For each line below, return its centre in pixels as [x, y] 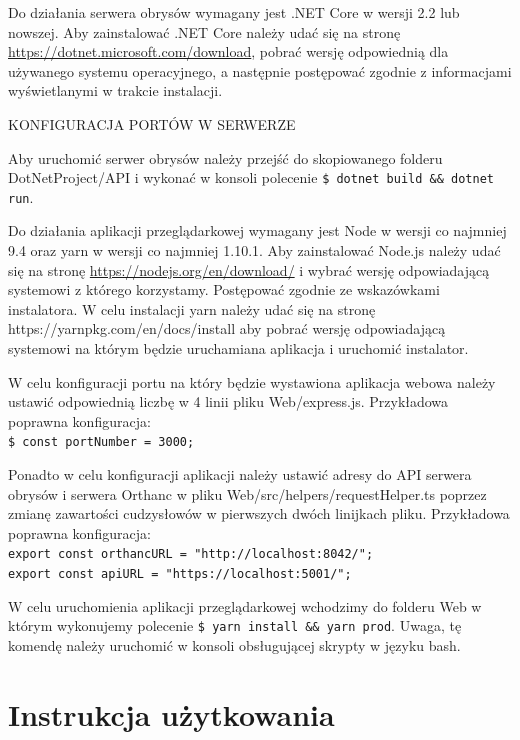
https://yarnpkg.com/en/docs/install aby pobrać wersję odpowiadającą [227, 328]
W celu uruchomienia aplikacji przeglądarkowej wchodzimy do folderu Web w [245, 605]
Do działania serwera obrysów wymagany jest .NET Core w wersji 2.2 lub [234, 12]
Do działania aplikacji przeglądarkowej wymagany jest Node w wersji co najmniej [257, 230]
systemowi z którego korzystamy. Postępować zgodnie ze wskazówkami [224, 289]
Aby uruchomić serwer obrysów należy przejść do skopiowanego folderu [225, 157]
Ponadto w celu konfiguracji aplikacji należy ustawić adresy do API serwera [240, 474]
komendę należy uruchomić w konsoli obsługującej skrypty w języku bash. [234, 645]
